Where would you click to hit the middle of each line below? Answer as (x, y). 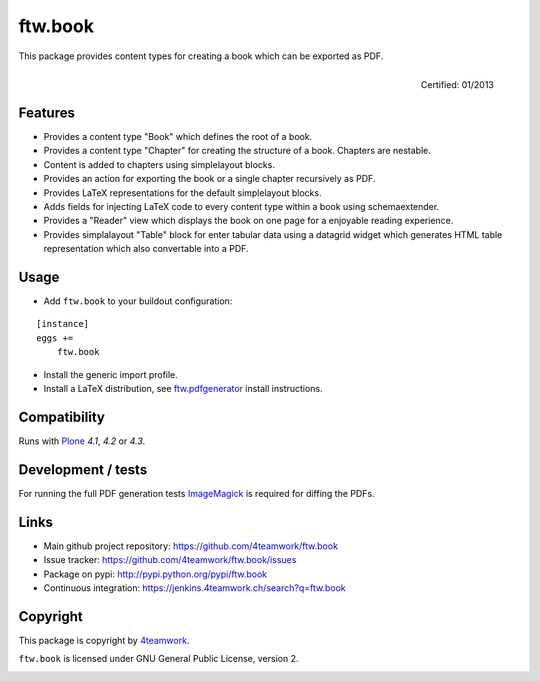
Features (46, 112)
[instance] (63, 324)
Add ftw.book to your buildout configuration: (138, 301)
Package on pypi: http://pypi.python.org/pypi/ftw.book (155, 574)
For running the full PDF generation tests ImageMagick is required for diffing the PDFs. (196, 493)
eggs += (55, 338)
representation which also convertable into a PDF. (146, 249)
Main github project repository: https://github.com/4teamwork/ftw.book (191, 546)
